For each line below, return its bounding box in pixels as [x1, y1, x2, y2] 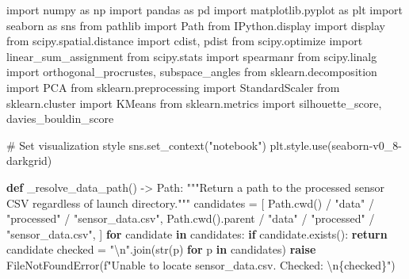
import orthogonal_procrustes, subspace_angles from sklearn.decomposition [6, 63, 377, 80]
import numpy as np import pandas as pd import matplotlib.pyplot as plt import [6, 2, 403, 17]
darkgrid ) [6, 152, 52, 169]
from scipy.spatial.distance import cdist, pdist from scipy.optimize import [6, 32, 363, 49]
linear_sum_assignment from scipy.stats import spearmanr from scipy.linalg [6, 48, 377, 64]
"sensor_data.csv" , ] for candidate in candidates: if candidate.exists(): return [6, 225, 388, 242]
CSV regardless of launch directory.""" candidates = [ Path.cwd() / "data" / [6, 194, 374, 211]
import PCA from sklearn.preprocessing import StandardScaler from [6, 78, 340, 95]
